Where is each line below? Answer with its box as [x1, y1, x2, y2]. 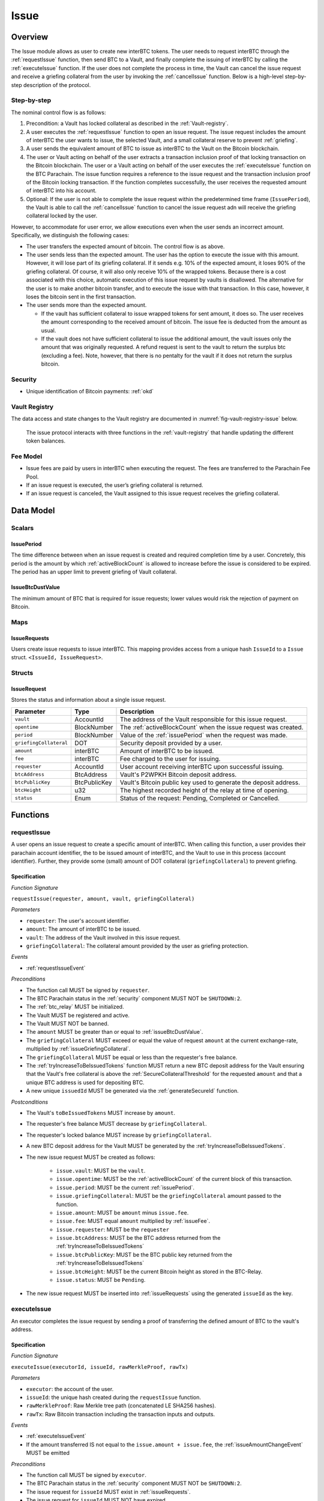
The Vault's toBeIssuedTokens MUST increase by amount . [26, 1110, 176, 1116]
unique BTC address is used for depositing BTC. [26, 1078, 145, 1086]
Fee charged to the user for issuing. [120, 754, 221, 763]
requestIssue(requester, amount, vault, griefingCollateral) [11, 895, 195, 902]
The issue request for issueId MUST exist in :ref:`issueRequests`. [26, 1488, 191, 1495]
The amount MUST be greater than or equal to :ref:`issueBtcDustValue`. [26, 1028, 203, 1036]
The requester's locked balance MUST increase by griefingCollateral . [26, 1131, 212, 1138]
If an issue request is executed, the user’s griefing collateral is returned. [26, 482, 203, 489]
